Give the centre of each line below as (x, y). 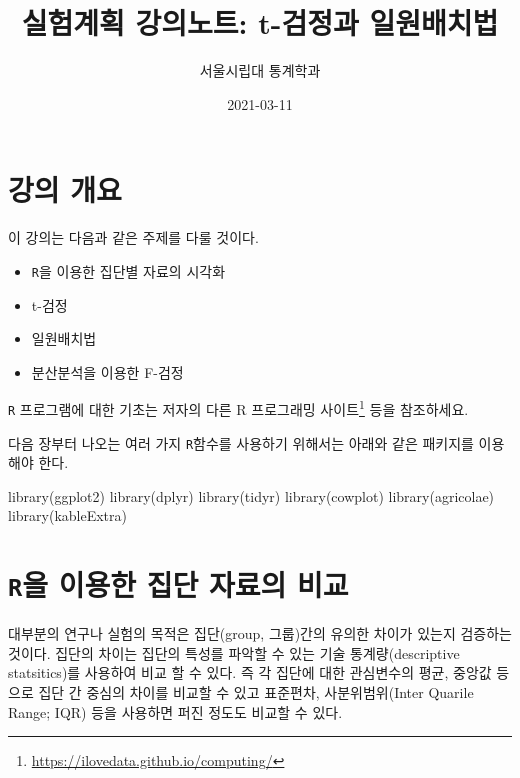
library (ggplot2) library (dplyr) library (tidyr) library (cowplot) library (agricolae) (251, 495)
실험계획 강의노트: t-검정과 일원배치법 (260, 22)
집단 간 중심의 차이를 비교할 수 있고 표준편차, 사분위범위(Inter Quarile (256, 692)
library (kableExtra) (67, 515)
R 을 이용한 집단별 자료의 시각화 (128, 270)
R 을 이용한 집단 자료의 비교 (178, 584)
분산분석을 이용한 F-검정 (107, 371)
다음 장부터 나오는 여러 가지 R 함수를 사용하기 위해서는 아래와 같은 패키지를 (241, 442)
